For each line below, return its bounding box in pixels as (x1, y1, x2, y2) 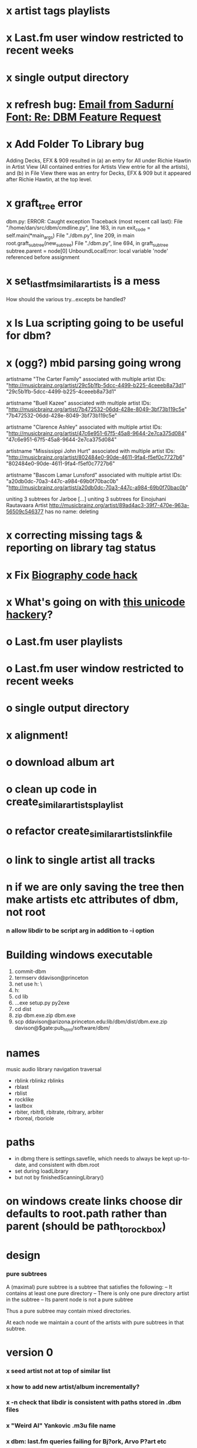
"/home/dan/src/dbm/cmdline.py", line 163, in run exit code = (6, 224, 151, 233)
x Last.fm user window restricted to (6, 31, 184, 45)
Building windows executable (6, 948, 153, 961)
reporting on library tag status (6, 542, 156, 555)
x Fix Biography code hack (6, 568, 138, 582)
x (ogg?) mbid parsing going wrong (6, 356, 181, 370)
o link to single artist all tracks (6, 853, 155, 866)
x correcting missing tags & (6, 529, 143, 542)
